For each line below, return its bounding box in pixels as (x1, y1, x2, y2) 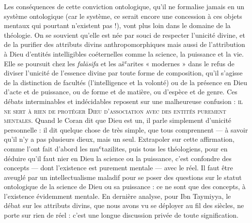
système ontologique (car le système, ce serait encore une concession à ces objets (4, 11, 242, 21)
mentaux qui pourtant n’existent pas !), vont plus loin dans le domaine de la (4, 20, 231, 30)
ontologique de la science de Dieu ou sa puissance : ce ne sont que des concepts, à (4, 181, 246, 192)
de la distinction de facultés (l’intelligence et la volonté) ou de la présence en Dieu (4, 77, 248, 87)
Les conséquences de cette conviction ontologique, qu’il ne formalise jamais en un (4, 1, 245, 11)
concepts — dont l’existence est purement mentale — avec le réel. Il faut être (4, 163, 233, 173)
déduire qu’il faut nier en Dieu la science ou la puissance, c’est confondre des (4, 153, 232, 163)
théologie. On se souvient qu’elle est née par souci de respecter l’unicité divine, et (4, 30, 245, 40)
